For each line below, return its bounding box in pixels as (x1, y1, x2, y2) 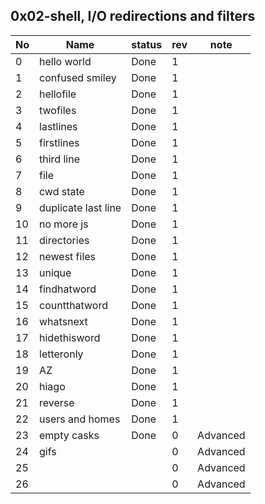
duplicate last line (39, 200, 122, 214)
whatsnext (39, 314, 88, 328)
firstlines (39, 135, 80, 149)
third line (39, 152, 80, 166)
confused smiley (39, 70, 117, 84)
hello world (39, 54, 92, 68)
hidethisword (39, 330, 101, 344)
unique (39, 265, 72, 279)
